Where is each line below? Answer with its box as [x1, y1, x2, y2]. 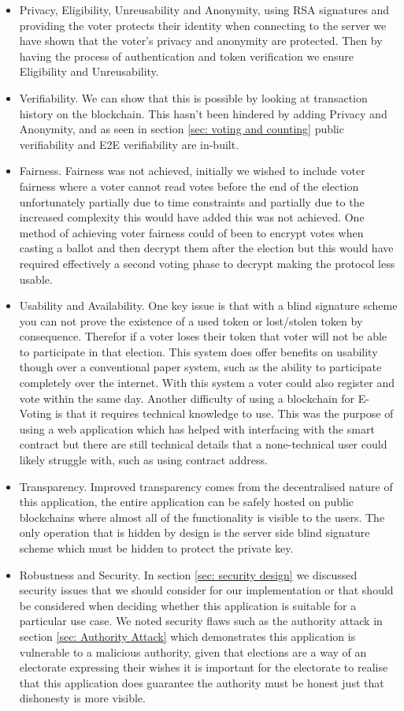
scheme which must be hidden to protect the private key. [19, 540, 294, 556]
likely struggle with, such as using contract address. [19, 452, 268, 468]
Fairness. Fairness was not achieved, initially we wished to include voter [19, 162, 365, 179]
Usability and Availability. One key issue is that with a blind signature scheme [19, 297, 398, 314]
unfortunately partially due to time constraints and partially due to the [19, 193, 365, 210]
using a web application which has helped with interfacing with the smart [19, 420, 375, 437]
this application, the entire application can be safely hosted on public [19, 493, 354, 510]
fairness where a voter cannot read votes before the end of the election [19, 177, 359, 194]
